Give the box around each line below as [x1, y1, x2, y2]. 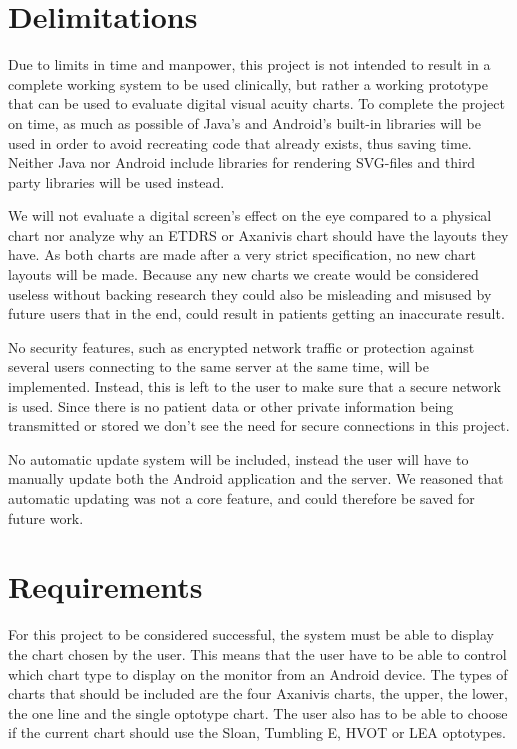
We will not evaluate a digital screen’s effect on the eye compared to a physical [8, 205, 492, 226]
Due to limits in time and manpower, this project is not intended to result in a [8, 54, 491, 75]
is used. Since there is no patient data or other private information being [8, 395, 454, 416]
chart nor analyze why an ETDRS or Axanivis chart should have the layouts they [8, 224, 509, 245]
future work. [8, 507, 84, 528]
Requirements [8, 566, 203, 607]
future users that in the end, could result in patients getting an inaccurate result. [8, 303, 505, 324]
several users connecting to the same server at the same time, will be [8, 356, 429, 377]
